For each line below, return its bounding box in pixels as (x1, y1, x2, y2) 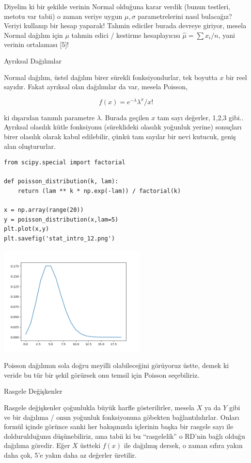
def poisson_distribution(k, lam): (4, 178, 119, 185)
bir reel (226, 72, 247, 82)
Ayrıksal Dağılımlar (4, 55, 62, 65)
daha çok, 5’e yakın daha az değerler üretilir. (4, 449, 137, 460)
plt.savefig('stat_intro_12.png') (4, 235, 115, 242)
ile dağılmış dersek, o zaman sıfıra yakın (124, 440, 243, 450)
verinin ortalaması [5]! (4, 39, 69, 49)
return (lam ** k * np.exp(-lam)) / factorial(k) (17, 187, 181, 194)
